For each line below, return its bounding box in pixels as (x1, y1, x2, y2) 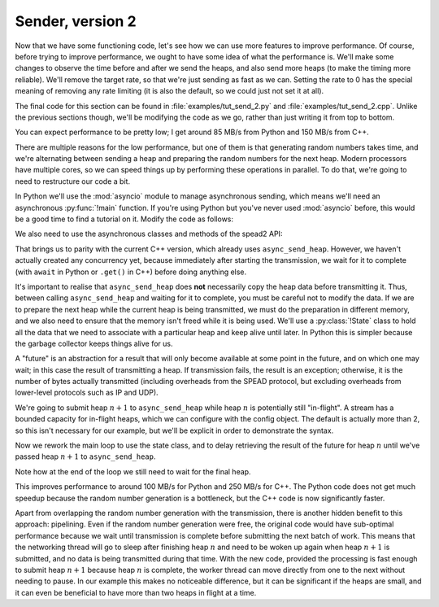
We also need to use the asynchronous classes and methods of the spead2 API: (15, 229, 283, 239)
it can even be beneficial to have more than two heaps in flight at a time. (15, 587, 257, 597)
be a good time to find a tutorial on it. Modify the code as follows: (15, 214, 234, 224)
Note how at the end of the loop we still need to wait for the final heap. (15, 466, 251, 476)
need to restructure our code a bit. (15, 176, 130, 186)
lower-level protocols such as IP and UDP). (15, 387, 159, 398)
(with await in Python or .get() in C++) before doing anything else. (15, 267, 247, 277)
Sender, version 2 (15, 12, 137, 30)
